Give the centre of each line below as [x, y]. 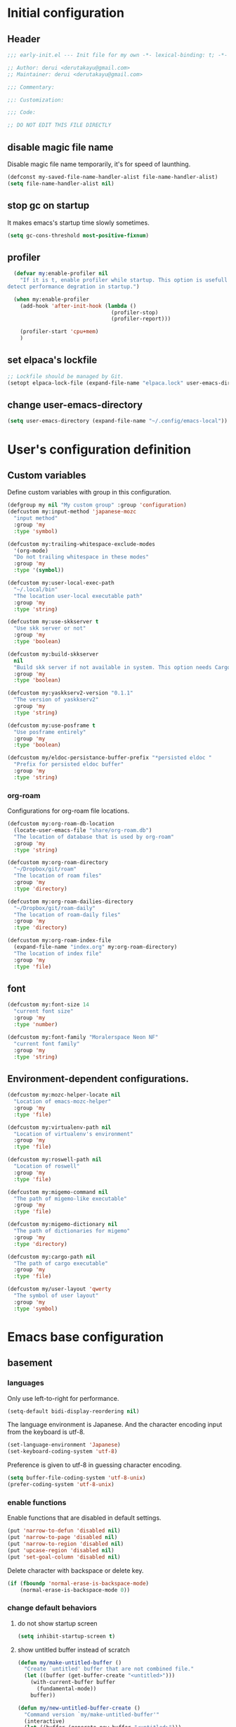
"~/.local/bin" [36, 590]
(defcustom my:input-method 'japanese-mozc [72, 512]
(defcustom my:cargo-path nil [52, 1257]
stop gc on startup [48, 206]
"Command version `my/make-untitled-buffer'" [92, 1714]
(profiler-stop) [135, 312]
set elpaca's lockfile [52, 360]
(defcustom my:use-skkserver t [53, 622]
